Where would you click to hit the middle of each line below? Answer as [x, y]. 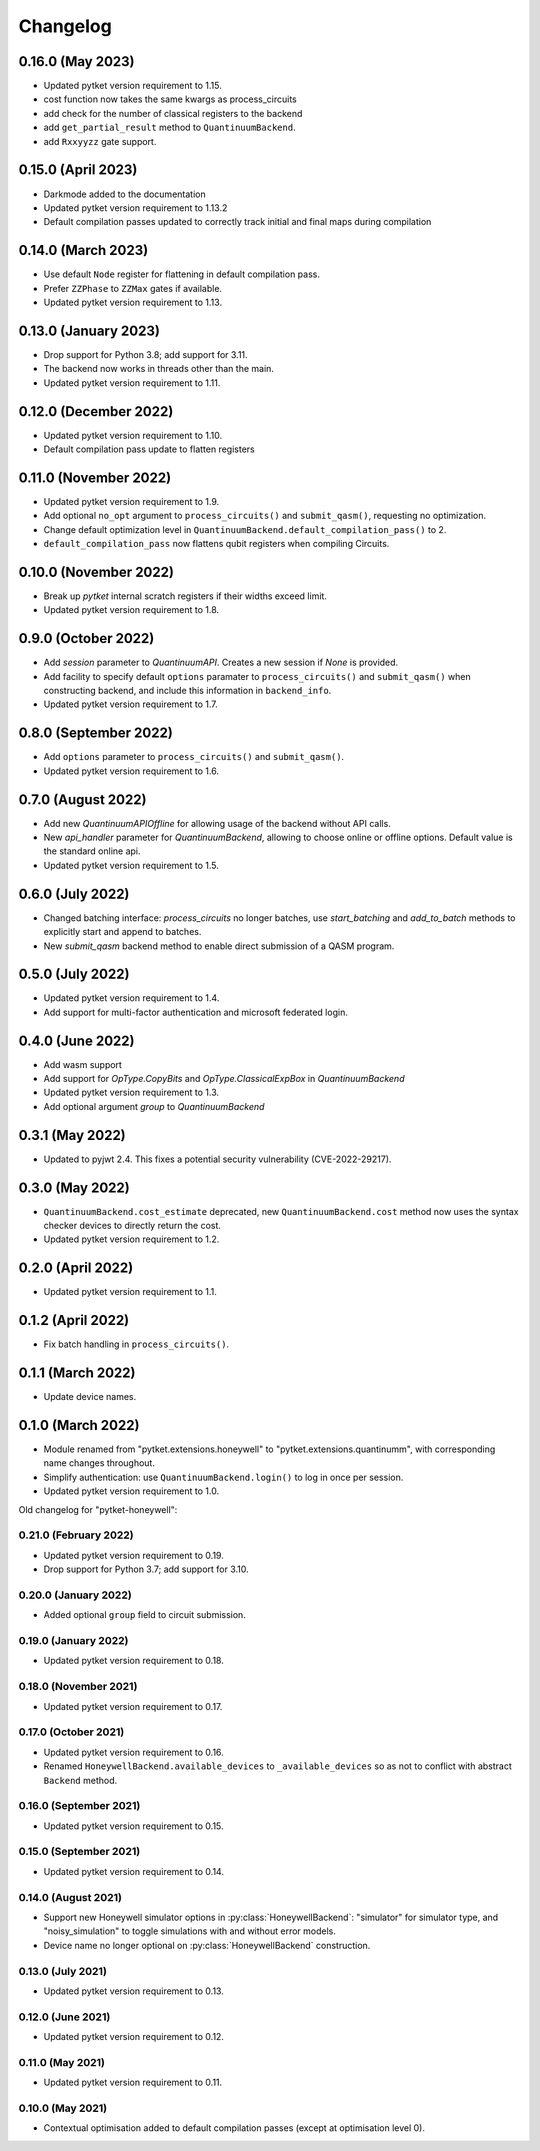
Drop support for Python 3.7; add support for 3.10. [146, 1569]
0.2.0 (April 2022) [76, 1268]
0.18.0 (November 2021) [78, 1687]
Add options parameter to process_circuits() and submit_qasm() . [194, 757]
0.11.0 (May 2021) [61, 2062]
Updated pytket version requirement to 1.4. [131, 998]
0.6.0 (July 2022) [74, 893]
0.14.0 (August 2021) [70, 1897]
